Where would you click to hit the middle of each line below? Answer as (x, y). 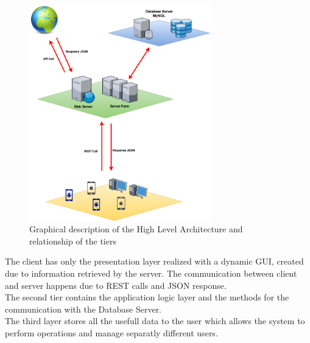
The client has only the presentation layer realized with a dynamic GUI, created (154, 261)
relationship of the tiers (73, 241)
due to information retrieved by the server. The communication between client (151, 273)
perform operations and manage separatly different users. (111, 332)
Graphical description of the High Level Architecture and (136, 229)
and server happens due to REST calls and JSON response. (116, 285)
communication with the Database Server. (83, 309)
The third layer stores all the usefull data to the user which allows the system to (155, 321)
